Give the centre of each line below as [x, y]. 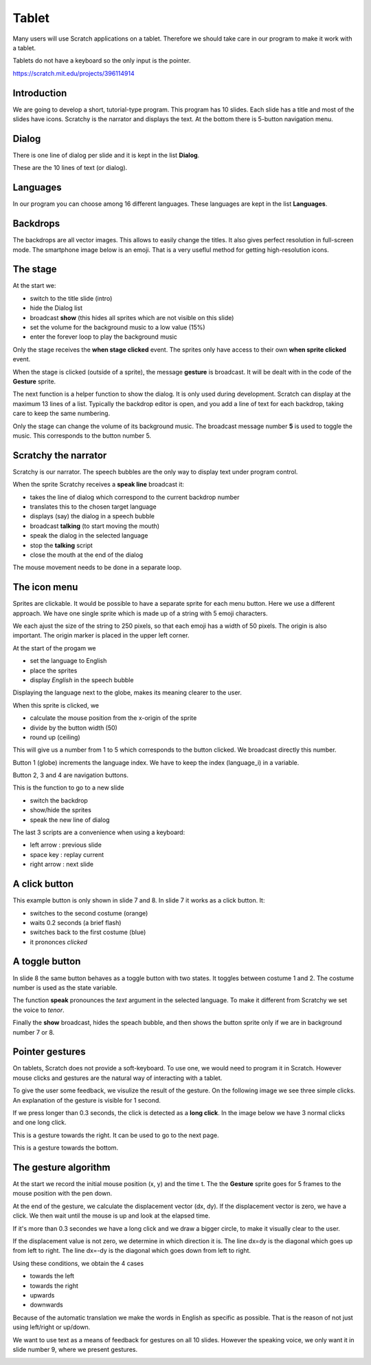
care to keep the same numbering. [61, 414]
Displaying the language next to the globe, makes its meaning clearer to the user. [127, 692]
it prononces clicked [59, 942]
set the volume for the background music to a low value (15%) [117, 327]
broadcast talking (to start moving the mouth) [95, 526]
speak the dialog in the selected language [89, 536]
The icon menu [45, 588]
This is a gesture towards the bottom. [66, 1148]
